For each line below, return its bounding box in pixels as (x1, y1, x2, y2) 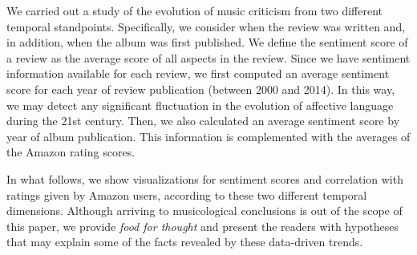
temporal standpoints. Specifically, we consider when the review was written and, (6, 18, 406, 34)
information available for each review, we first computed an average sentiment (6, 65, 390, 82)
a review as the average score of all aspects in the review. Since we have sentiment (6, 49, 411, 66)
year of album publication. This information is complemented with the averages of (6, 127, 411, 144)
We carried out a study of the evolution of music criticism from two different (6, 2, 383, 18)
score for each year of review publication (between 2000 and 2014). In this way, (6, 80, 395, 97)
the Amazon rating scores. (6, 144, 136, 160)
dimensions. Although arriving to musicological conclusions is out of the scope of (6, 202, 403, 219)
